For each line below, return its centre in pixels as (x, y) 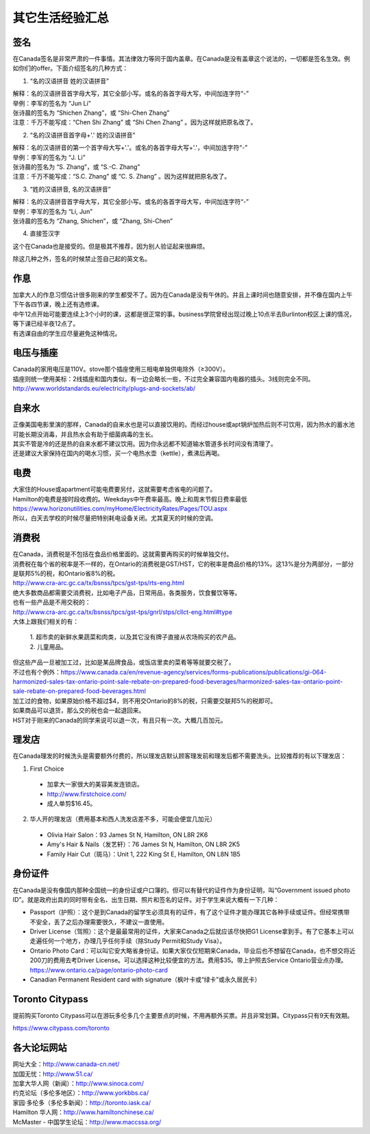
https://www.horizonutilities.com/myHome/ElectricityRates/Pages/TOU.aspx (120, 509)
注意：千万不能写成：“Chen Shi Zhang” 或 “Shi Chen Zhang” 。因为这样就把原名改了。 (135, 122)
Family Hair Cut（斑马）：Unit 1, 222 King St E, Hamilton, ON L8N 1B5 (144, 854)
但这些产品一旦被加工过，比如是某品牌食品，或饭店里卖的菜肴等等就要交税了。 (124, 662)
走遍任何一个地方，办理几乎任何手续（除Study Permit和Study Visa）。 (128, 941)
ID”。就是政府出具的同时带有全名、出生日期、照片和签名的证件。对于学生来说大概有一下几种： (146, 899)
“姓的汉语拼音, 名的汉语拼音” (70, 189)
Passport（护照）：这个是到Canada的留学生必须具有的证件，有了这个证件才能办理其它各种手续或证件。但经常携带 (190, 912)
